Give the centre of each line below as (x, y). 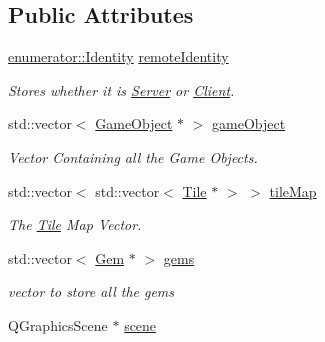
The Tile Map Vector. (75, 224)
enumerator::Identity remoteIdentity (118, 56)
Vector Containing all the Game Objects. (133, 156)
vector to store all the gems (91, 291)
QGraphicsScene (58, 324)
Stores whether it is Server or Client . (121, 89)
